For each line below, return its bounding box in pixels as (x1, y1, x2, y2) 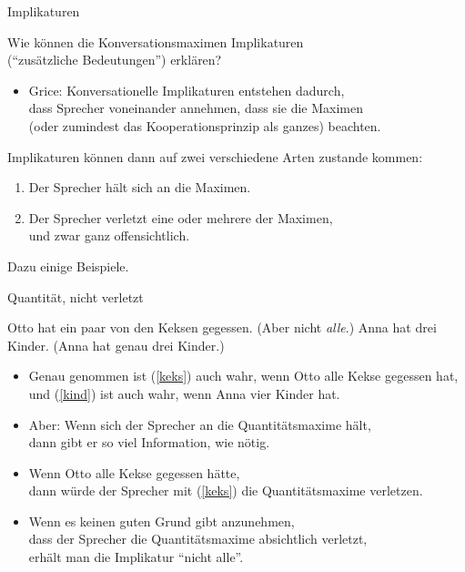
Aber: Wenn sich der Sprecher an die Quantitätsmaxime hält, (28, 414, 371, 434)
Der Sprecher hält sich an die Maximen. (28, 178, 251, 197)
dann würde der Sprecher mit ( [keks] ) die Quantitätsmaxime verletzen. (28, 481, 423, 500)
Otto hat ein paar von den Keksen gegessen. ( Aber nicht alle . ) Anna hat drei (7, 318, 437, 337)
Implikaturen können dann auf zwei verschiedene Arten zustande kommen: (7, 147, 423, 166)
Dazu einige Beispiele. (7, 256, 129, 275)
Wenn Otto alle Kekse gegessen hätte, (28, 463, 240, 482)
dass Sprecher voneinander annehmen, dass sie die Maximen (28, 98, 364, 117)
